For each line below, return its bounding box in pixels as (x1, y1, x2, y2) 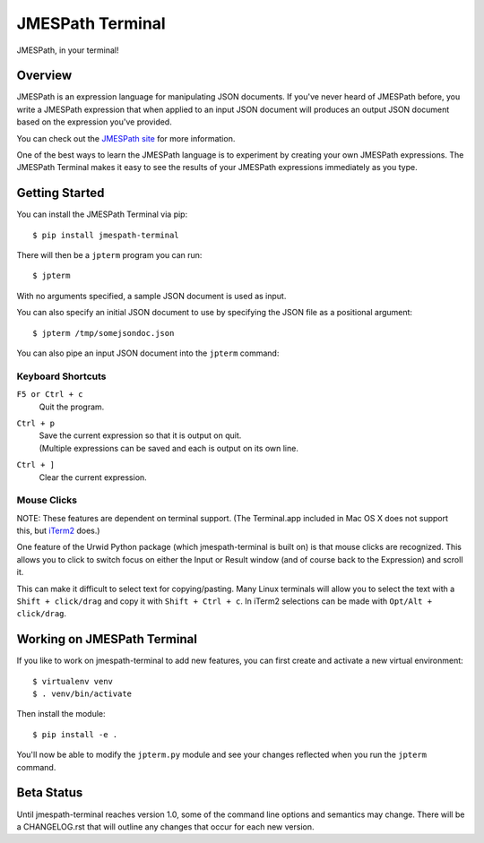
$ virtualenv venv (32, 676, 114, 686)
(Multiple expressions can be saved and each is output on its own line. (39, 443, 299, 453)
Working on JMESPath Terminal (16, 632, 197, 647)
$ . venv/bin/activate (32, 689, 133, 699)
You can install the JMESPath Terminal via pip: (16, 209, 188, 219)
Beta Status (16, 785, 83, 801)
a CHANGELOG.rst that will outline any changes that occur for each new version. (16, 821, 315, 832)
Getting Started (16, 185, 105, 201)
